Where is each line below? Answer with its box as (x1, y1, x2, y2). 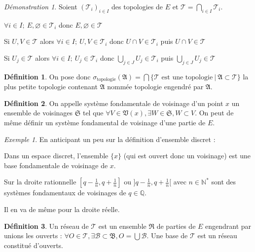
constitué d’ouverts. (4, 240, 63, 250)
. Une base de (146, 230, 188, 241)
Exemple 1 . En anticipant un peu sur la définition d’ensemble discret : (4, 134, 216, 144)
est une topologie (161, 73, 213, 81)
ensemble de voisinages (4, 108, 73, 118)
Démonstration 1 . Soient (4, 1, 77, 11)
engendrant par (205, 220, 252, 231)
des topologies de (111, 1, 163, 11)
